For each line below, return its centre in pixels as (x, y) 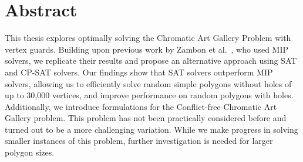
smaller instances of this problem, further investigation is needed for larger (139, 141)
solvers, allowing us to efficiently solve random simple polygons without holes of (148, 83)
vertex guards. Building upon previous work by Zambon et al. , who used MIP (147, 49)
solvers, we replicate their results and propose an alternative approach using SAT (151, 61)
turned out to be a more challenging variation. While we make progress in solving (151, 129)
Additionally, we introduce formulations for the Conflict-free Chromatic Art (141, 106)
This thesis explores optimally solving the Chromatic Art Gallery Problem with (148, 38)
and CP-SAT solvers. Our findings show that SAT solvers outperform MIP (139, 72)
